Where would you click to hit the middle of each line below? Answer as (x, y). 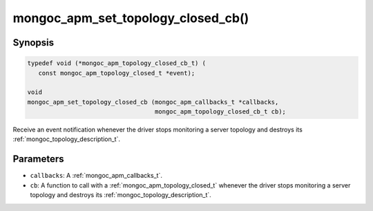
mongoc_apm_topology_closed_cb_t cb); (220, 112)
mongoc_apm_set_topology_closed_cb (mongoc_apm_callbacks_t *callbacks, (153, 102)
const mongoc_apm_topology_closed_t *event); (117, 73)
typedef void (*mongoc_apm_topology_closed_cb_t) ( (117, 63)
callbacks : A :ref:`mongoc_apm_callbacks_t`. (96, 176)
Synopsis (34, 43)
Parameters (38, 159)
